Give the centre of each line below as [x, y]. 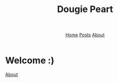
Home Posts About [85, 35]
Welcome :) [30, 61]
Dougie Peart [85, 9]
